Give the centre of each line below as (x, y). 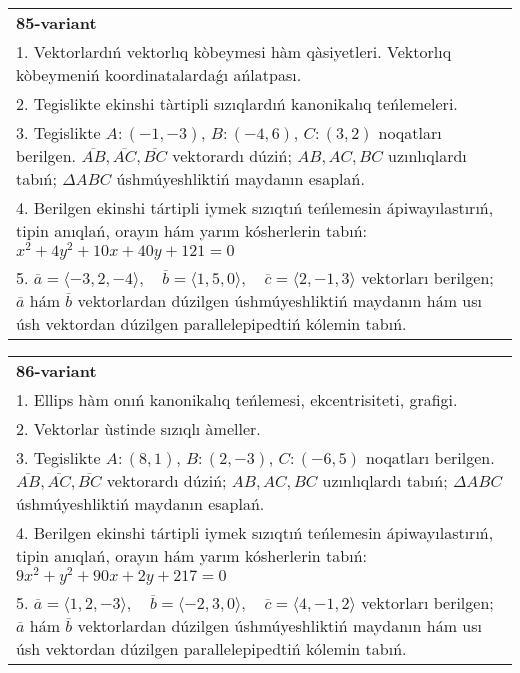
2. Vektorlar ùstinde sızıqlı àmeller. (138, 428)
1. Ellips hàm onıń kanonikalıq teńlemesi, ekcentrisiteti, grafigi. (237, 399)
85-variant (56, 22)
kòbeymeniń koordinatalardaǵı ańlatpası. (159, 74)
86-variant (56, 370)
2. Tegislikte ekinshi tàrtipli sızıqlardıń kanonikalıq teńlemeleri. (237, 103)
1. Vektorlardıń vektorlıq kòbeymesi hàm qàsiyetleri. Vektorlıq (234, 51)
